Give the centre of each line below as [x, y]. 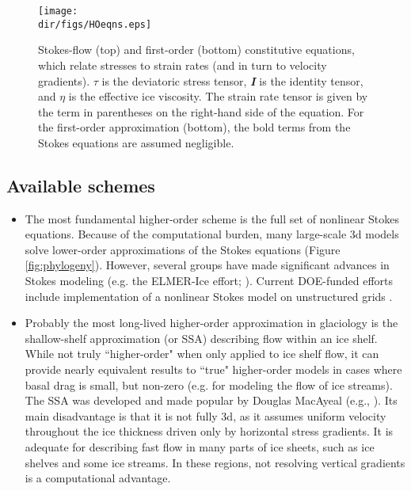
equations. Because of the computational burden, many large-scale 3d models [212, 234]
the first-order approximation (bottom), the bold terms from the [194, 127]
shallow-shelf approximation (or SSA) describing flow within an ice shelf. [201, 338]
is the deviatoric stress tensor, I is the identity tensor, [232, 80]
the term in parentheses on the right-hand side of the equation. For [201, 111]
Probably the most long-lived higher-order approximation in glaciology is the [211, 323]
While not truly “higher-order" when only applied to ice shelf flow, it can [202, 354]
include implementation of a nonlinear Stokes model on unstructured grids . [209, 296]
